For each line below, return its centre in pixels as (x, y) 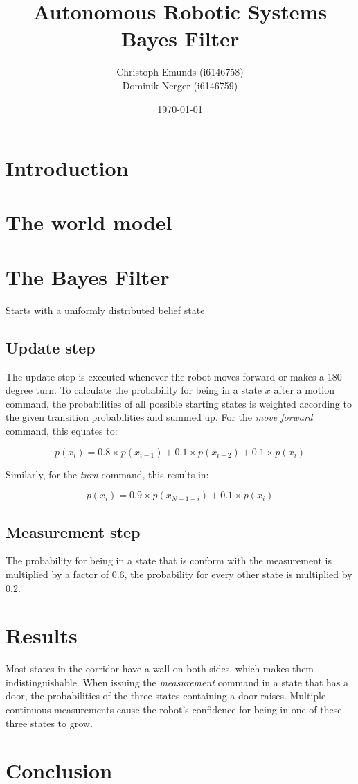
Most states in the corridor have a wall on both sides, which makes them (160, 669)
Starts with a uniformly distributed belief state (105, 310)
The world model (89, 222)
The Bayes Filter (88, 276)
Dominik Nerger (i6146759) (180, 85)
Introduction (67, 168)
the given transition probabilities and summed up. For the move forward (159, 417)
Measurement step (73, 531)
